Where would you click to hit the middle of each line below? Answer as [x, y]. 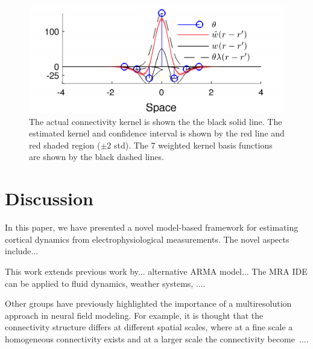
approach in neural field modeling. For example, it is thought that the [134, 315]
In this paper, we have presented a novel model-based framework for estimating [152, 227]
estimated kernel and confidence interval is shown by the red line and [157, 133]
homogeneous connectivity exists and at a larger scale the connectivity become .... [157, 338]
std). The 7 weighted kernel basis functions [193, 145]
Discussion [49, 198]
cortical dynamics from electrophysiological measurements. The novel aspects [147, 239]
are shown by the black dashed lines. [96, 157]
